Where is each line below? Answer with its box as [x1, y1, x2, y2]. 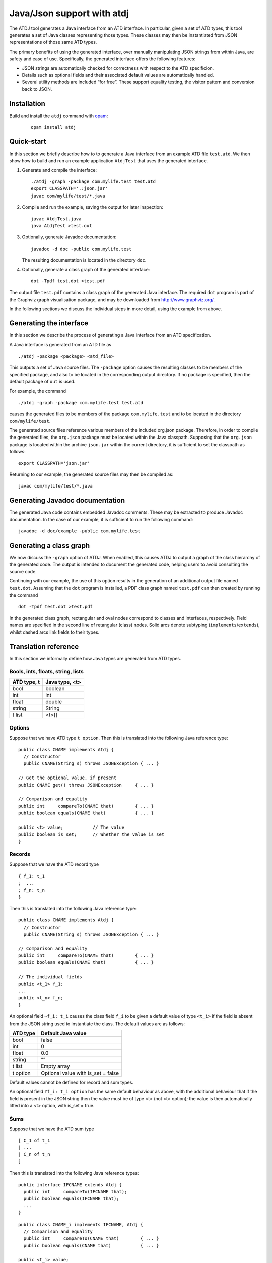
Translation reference [9, 642, 79, 651]
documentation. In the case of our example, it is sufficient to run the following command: [9, 516, 193, 522]
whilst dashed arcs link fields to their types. [9, 629, 100, 635]
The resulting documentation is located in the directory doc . [22, 257, 147, 263]
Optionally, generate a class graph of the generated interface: [22, 266, 150, 272]
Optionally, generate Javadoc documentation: [22, 234, 117, 240]
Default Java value [41, 1030, 87, 1037]
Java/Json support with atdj [9, 8, 129, 19]
